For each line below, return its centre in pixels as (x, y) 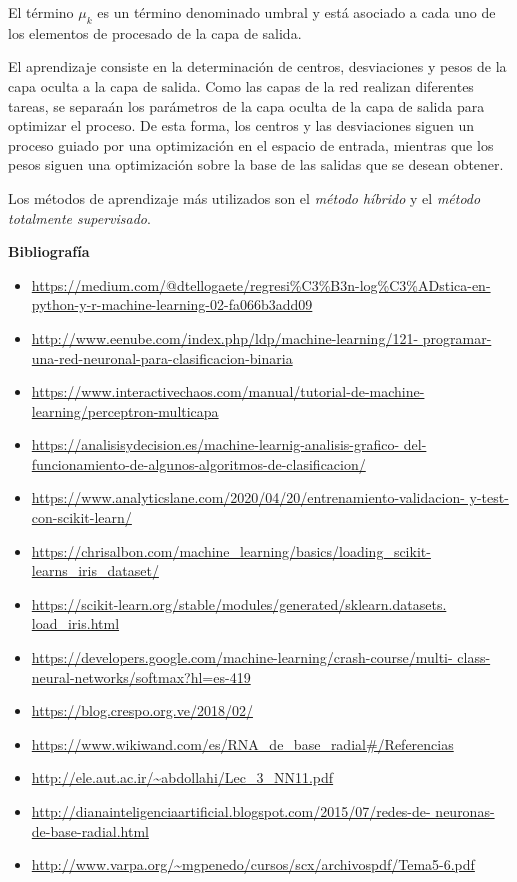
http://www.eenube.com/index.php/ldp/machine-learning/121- (225, 337)
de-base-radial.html (90, 830)
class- (474, 657)
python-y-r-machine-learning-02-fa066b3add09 (172, 304)
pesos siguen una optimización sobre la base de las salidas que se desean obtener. (256, 164)
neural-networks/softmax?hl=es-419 (141, 676)
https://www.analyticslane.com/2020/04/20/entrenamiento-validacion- (248, 497)
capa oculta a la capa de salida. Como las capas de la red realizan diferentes (241, 85)
